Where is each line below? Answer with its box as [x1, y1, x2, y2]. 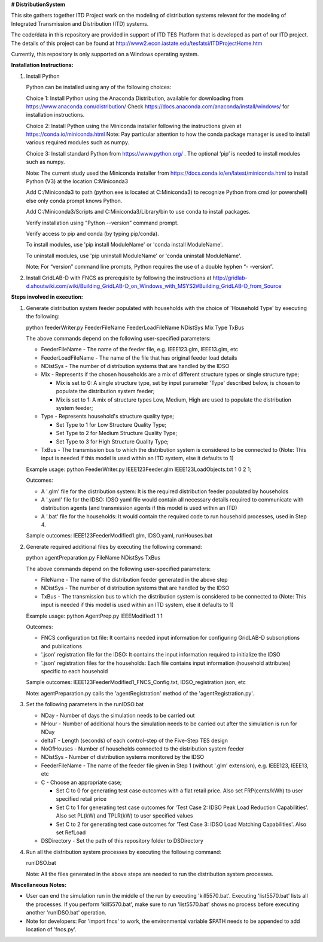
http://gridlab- [212, 274, 248, 281]
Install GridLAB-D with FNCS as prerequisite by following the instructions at [26, 274, 212, 281]
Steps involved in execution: [11, 293, 83, 300]
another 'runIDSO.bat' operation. [26, 909, 106, 916]
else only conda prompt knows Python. [26, 197, 123, 204]
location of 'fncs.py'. [26, 925, 77, 933]
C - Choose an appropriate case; [41, 779, 122, 786]
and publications [41, 642, 82, 649]
